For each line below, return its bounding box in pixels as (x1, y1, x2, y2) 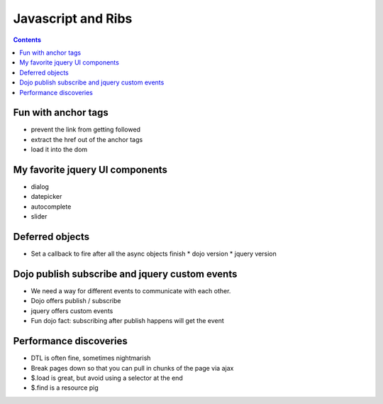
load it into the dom (30, 146, 88, 154)
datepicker (30, 192, 62, 201)
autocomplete (30, 202, 72, 211)
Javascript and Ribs (13, 11, 133, 26)
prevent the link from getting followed (30, 125, 141, 134)
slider (30, 212, 48, 221)
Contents (13, 36, 42, 44)
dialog (30, 182, 50, 191)
